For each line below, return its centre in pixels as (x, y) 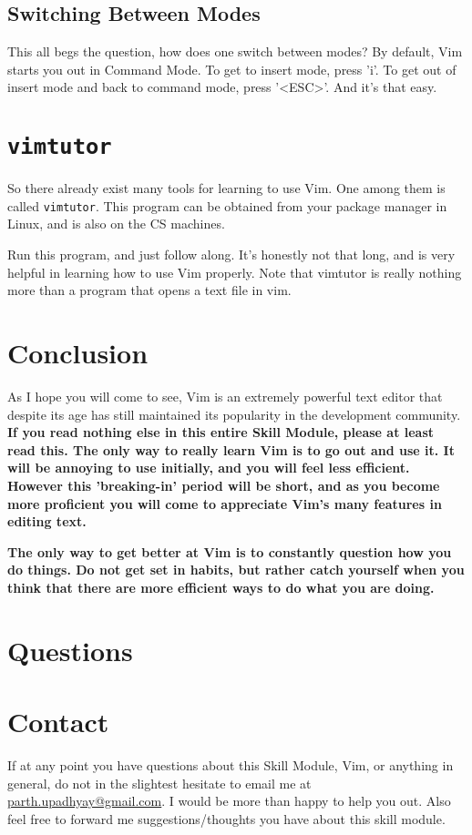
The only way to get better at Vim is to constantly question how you (230, 551)
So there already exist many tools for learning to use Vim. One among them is (226, 188)
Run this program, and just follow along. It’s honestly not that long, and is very (231, 255)
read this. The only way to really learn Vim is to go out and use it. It (231, 449)
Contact (58, 722)
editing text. (47, 521)
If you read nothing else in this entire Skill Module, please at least (221, 432)
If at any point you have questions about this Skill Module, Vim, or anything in (231, 765)
